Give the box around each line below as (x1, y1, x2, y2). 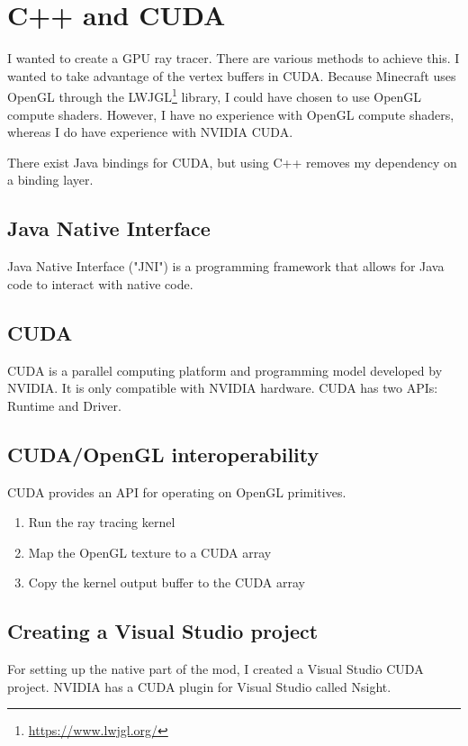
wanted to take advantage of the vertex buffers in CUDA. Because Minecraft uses (7, 66, 456, 85)
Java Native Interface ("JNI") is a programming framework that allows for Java (7, 257, 445, 276)
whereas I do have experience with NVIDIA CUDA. (7, 123, 293, 141)
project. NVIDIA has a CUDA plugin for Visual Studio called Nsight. (7, 677, 391, 696)
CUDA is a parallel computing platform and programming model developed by (7, 360, 443, 379)
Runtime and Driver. (7, 396, 121, 414)
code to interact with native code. (7, 274, 193, 293)
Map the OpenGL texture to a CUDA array (28, 542, 272, 561)
